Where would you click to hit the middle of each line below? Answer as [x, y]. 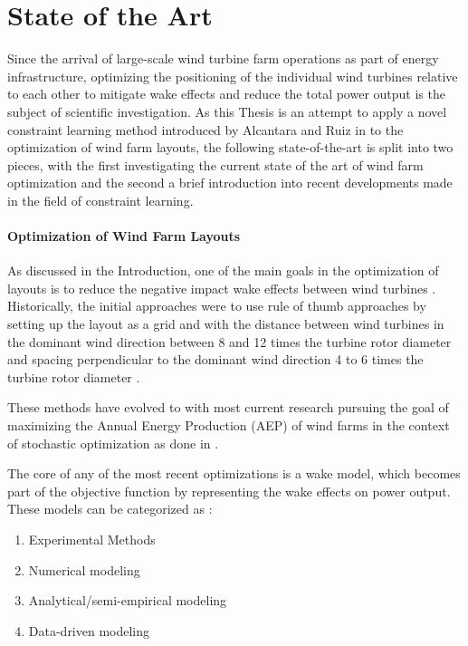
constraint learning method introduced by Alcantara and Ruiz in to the [205, 129]
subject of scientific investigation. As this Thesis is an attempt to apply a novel [227, 111]
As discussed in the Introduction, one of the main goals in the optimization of [223, 270]
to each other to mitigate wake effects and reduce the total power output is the [226, 94]
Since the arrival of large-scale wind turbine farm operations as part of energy [223, 58]
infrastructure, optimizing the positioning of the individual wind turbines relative [233, 76]
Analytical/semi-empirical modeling [128, 600]
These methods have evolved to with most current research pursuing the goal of [228, 407]
